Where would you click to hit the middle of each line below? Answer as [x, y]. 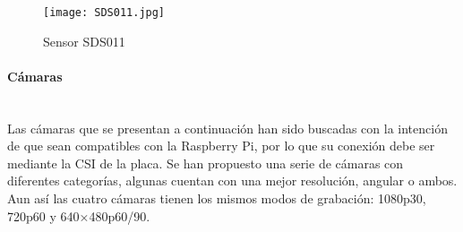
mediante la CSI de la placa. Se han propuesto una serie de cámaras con [206, 163]
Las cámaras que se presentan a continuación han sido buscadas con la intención [227, 128]
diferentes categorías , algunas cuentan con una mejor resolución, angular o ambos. [232, 180]
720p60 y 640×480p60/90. [79, 215]
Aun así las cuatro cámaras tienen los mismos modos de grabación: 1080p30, [217, 198]
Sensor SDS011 [84, 41]
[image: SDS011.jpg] [104, 13]
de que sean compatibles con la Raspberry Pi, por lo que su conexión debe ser [221, 146]
